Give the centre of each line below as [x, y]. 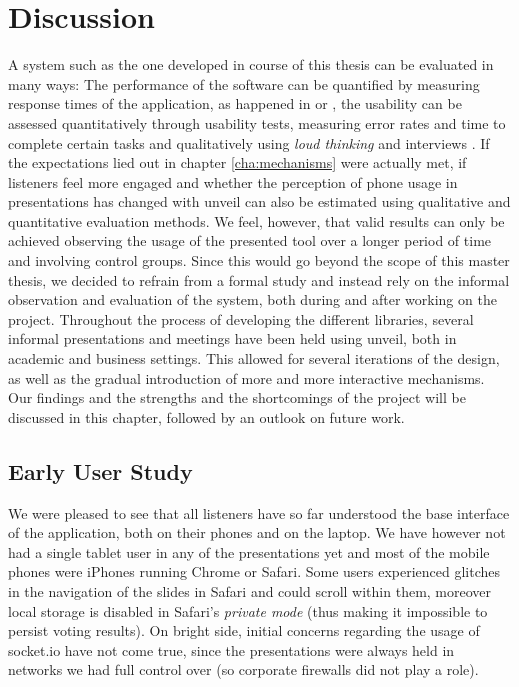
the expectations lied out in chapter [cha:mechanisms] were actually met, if [237, 162]
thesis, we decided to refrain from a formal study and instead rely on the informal [259, 279]
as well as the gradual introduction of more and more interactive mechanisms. [246, 377]
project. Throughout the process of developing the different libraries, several [241, 318]
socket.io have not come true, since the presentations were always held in [231, 649]
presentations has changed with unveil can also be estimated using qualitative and [259, 201]
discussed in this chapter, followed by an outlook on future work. [206, 416]
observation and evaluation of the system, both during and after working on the [252, 299]
